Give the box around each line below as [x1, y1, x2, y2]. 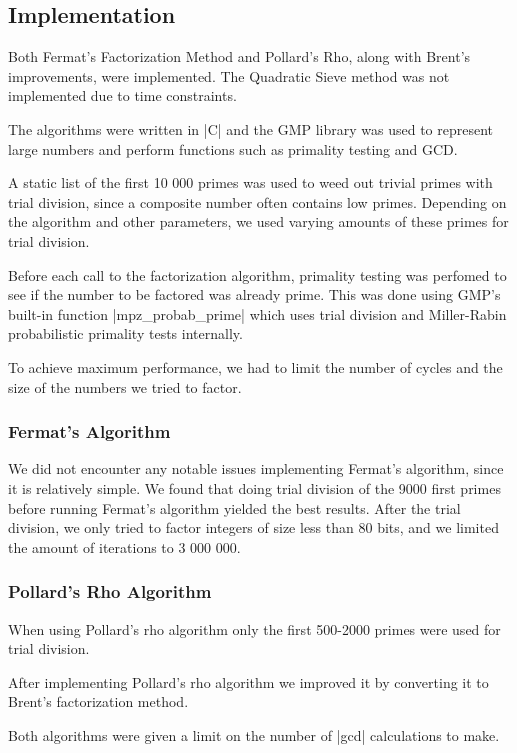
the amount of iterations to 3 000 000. [8, 536, 241, 557]
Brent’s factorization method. [8, 691, 189, 712]
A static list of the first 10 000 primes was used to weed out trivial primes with [8, 172, 493, 193]
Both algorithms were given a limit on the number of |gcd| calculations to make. [8, 724, 500, 745]
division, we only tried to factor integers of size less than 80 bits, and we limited [8, 517, 499, 538]
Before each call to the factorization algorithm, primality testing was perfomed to [8, 264, 507, 285]
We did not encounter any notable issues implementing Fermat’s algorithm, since [8, 458, 504, 479]
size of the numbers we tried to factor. [8, 376, 242, 397]
